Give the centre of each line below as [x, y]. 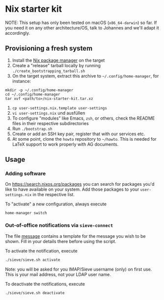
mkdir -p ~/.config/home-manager [39, 90]
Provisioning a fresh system [49, 48]
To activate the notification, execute [41, 250]
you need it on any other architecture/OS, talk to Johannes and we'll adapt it [82, 27]
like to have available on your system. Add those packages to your [72, 189]
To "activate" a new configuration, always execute [56, 204]
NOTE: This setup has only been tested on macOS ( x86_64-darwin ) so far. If [81, 23]
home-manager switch [26, 213]
